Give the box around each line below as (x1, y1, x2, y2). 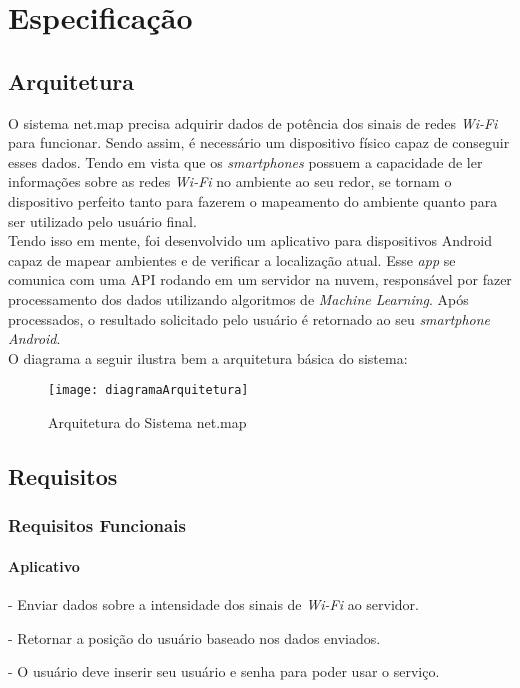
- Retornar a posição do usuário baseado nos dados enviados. (8, 627, 381, 648)
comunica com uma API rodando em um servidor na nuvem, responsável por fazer (8, 269, 512, 290)
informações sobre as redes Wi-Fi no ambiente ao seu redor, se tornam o (8, 171, 452, 192)
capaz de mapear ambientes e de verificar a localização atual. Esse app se (8, 249, 456, 270)
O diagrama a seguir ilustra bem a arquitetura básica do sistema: (8, 347, 408, 368)
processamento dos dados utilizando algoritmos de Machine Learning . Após (8, 288, 469, 309)
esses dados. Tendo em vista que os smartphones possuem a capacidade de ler (8, 151, 483, 172)
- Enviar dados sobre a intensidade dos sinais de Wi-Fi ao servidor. (8, 593, 419, 614)
